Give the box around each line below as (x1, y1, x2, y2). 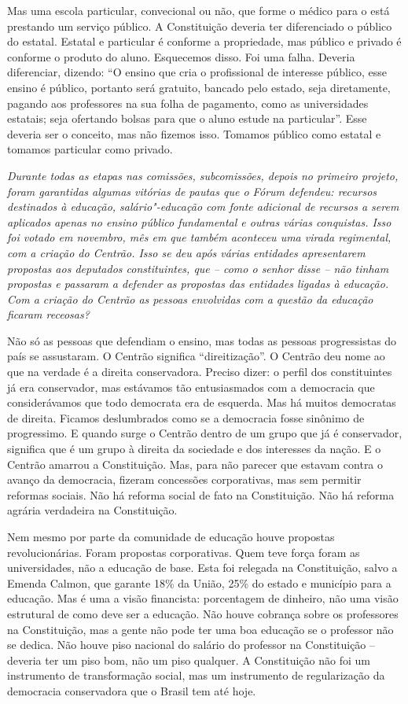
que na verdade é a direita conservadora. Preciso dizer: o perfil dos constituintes (7, 363, 392, 380)
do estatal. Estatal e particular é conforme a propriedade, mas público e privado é (7, 33, 402, 50)
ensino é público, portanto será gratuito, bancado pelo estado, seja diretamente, (7, 79, 391, 95)
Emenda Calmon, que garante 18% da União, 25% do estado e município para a (7, 574, 391, 591)
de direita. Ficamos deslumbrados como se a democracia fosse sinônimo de (7, 409, 365, 426)
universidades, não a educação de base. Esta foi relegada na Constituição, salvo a (7, 559, 398, 576)
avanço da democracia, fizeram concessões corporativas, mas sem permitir (7, 471, 362, 488)
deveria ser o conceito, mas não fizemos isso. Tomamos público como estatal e (7, 125, 381, 142)
